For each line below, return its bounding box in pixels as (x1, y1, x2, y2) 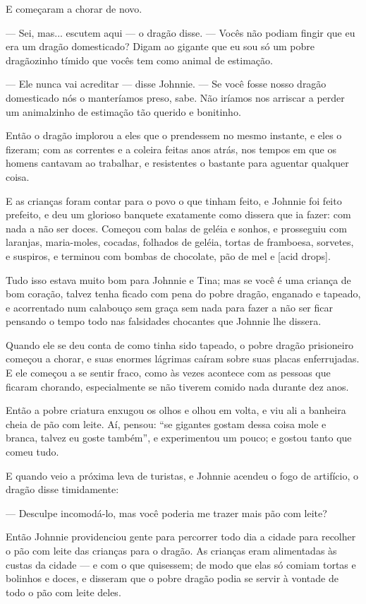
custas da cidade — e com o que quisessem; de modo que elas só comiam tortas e (6, 557, 356, 572)
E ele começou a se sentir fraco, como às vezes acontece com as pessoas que (6, 365, 331, 380)
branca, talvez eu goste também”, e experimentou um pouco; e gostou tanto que (6, 430, 352, 445)
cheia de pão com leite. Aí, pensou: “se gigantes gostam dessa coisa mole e (6, 416, 327, 431)
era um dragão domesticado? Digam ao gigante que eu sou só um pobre (6, 39, 315, 54)
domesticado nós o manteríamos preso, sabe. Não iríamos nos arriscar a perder (6, 90, 345, 105)
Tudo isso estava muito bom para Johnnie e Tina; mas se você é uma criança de (6, 272, 351, 287)
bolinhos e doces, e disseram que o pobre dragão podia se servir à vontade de (6, 571, 338, 586)
